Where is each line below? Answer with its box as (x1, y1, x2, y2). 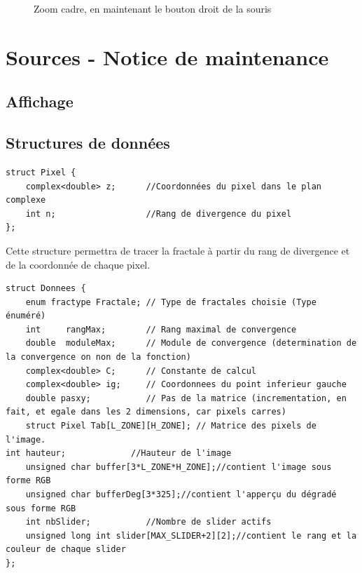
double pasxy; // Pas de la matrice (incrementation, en (25, 393, 347, 403)
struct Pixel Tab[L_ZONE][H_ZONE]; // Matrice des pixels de (25, 421, 316, 431)
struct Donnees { (6, 283, 86, 294)
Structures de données (6, 132, 170, 154)
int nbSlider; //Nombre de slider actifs (25, 517, 272, 527)
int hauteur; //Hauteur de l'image (6, 448, 232, 459)
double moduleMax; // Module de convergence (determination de (25, 338, 357, 349)
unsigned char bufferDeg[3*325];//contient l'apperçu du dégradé (25, 490, 337, 500)
